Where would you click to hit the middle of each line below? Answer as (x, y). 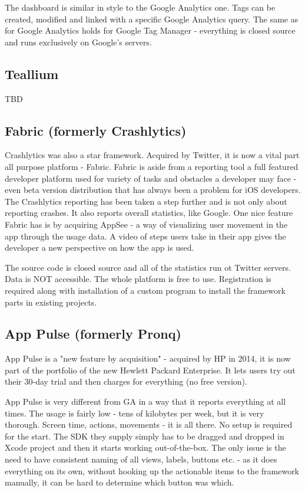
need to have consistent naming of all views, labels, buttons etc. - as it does (141, 459)
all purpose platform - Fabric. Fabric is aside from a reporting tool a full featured (152, 166)
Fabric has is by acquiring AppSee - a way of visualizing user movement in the (146, 224)
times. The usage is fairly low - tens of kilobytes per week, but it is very (135, 413)
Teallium (32, 73)
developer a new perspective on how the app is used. (100, 247)
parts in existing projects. (51, 302)
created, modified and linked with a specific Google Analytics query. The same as (152, 19)
